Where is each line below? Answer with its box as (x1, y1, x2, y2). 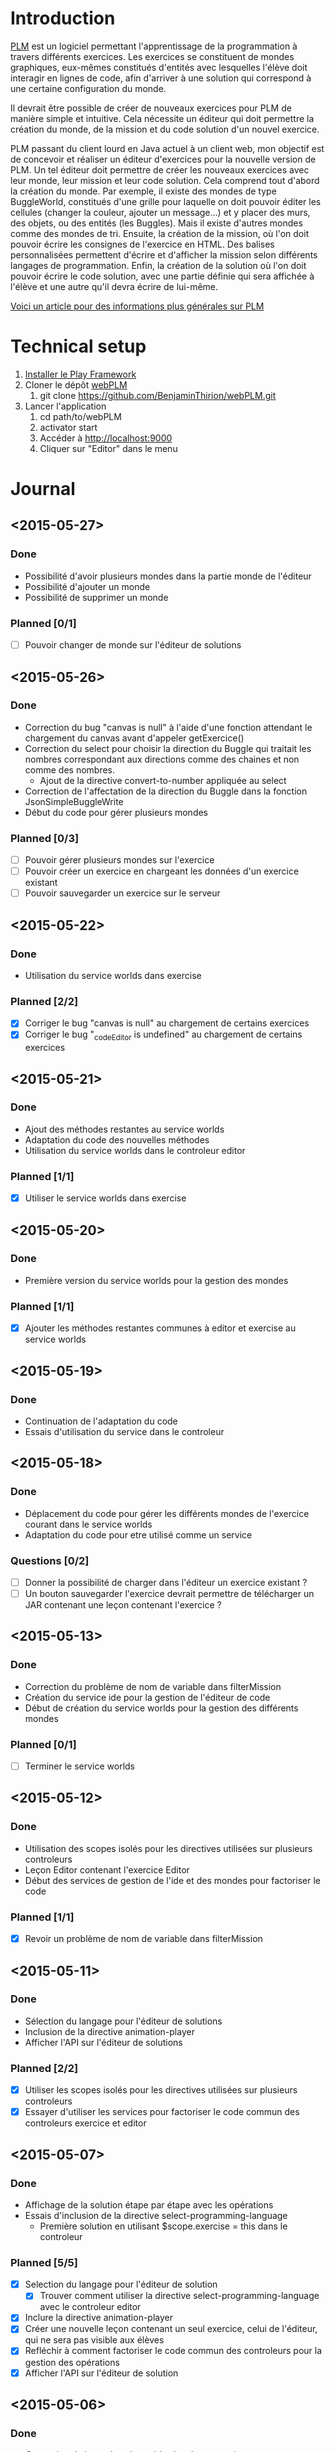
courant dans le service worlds (24, 1518, 153, 1530)
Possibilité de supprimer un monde (24, 591, 169, 603)
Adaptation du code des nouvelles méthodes (24, 1133, 210, 1146)
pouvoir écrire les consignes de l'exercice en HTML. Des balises (10, 238, 275, 250)
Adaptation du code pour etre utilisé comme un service (24, 1528, 253, 1541)
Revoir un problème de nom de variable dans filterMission (24, 1933, 263, 1945)
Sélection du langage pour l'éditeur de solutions (24, 2015, 223, 2027)
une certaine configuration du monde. (10, 82, 167, 94)
